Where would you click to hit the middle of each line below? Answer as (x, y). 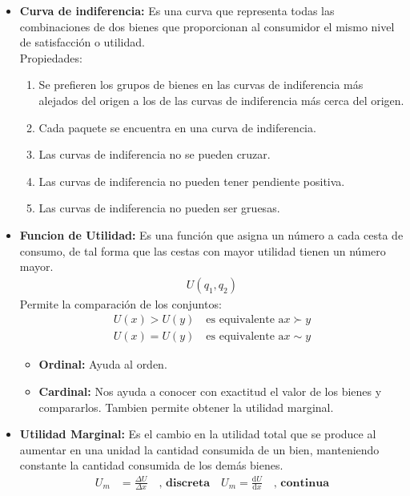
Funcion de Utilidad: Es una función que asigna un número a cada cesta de (211, 234)
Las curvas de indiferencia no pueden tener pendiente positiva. (192, 181)
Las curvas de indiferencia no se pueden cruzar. (155, 154)
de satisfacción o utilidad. (82, 42)
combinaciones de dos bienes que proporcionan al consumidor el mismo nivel (207, 26)
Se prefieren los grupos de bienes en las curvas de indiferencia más (201, 85)
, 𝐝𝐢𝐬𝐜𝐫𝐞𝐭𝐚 (185, 483)
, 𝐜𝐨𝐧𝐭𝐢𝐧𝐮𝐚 (301, 483)
